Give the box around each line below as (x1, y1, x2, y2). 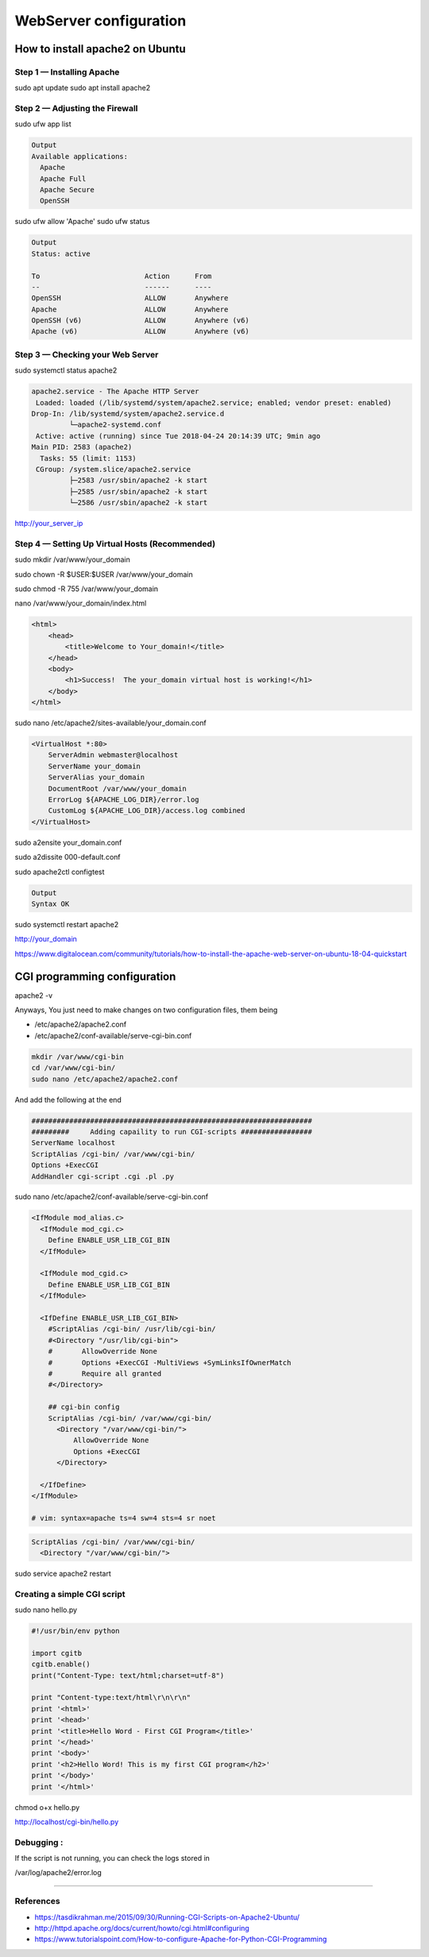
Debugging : (14, 1836, 64, 1847)
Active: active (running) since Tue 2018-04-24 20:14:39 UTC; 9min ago (36, 431, 321, 440)
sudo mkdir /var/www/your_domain (14, 555, 131, 564)
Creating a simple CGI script (14, 1588, 126, 1599)
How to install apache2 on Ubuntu (14, 42, 186, 56)
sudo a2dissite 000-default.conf (14, 853, 121, 862)
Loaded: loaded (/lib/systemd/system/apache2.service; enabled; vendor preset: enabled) (36, 398, 392, 407)
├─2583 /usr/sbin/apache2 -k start (68, 476, 208, 485)
